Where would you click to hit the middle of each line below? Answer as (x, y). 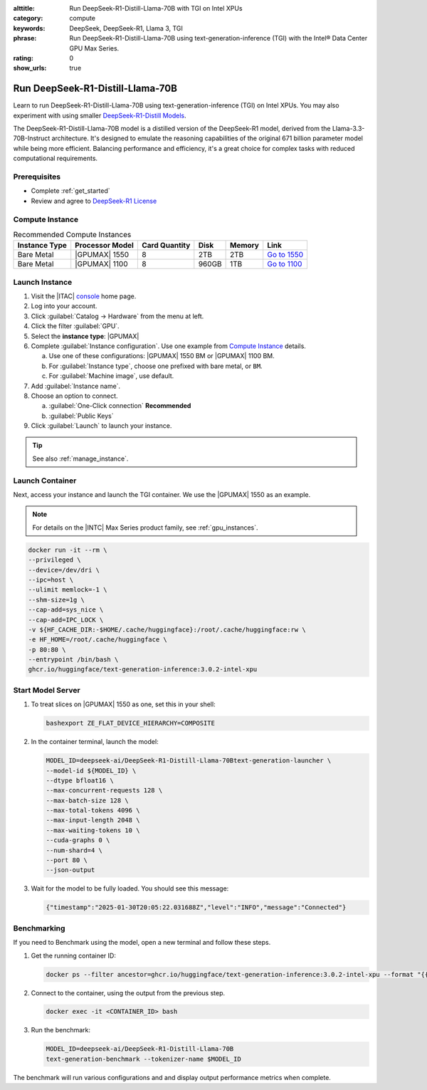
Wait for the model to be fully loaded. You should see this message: (130, 889)
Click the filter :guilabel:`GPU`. (75, 326)
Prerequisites (37, 177)
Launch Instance (43, 282)
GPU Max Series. (94, 48)
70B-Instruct (32, 138)
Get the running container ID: (74, 955)
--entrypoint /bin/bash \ (73, 660)
